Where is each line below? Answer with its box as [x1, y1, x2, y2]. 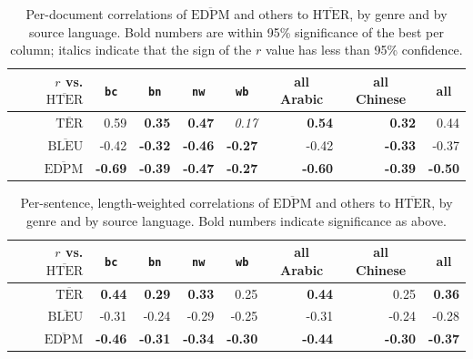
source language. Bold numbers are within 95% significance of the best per [28, 22, 445, 41]
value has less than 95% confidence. [265, 40, 463, 59]
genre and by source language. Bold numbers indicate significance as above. [26, 210, 447, 230]
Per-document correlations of [25, 5, 187, 23]
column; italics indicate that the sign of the [10, 40, 252, 59]
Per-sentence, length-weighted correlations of [20, 193, 269, 211]
